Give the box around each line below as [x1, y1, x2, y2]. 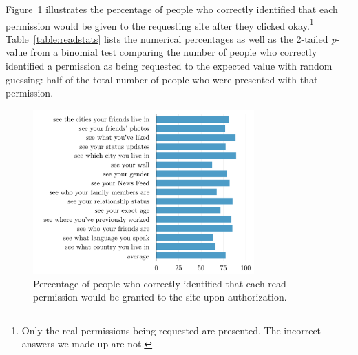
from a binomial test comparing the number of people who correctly [30, 45, 317, 59]
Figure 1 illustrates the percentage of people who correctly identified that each [6, 2, 338, 16]
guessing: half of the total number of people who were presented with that [6, 72, 318, 86]
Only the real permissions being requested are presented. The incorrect [21, 323, 322, 337]
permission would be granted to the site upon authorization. [33, 290, 287, 304]
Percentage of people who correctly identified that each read [33, 276, 286, 290]
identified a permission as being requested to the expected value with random [6, 59, 333, 73]
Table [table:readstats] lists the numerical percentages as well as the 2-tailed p [6, 31, 337, 45]
